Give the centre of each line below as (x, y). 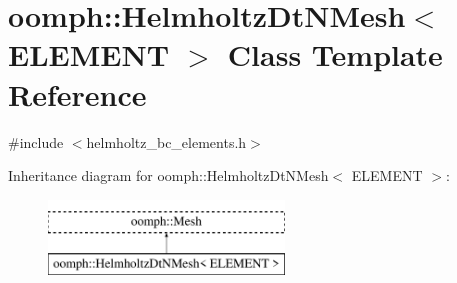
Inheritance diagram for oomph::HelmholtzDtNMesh (168, 175)
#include (36, 141)
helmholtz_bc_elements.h (166, 141)
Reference (77, 93)
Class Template (335, 54)
